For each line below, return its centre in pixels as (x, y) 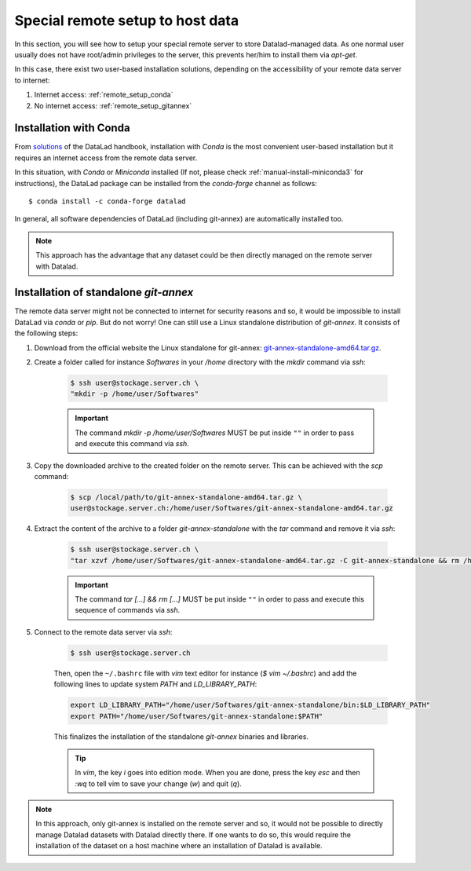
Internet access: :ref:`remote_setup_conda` (104, 95)
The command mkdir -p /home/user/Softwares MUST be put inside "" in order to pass (215, 433)
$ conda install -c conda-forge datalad (107, 201)
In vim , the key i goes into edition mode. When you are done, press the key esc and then (217, 773)
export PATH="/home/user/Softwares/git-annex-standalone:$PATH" (197, 716)
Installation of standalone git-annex (104, 293)
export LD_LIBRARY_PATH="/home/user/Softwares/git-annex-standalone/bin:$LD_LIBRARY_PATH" (250, 705)
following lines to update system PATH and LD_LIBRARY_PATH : (155, 684)
